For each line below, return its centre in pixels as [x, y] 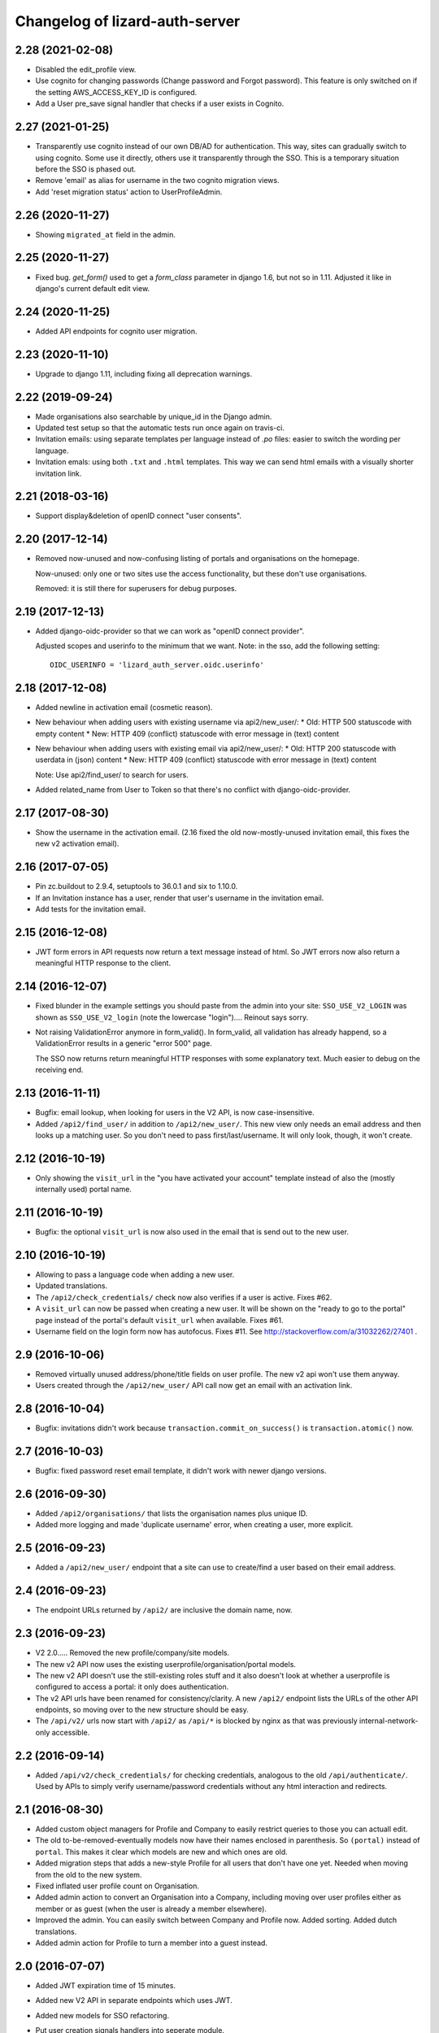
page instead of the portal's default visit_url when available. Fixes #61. [159, 1320]
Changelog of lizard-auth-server [128, 21]
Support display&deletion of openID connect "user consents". [139, 516]
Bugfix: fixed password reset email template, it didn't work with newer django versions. [181, 1471]
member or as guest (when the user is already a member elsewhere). [151, 1909]
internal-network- [389, 1721]
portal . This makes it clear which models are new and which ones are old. [161, 1852]
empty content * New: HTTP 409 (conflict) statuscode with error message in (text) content [187, 734]
